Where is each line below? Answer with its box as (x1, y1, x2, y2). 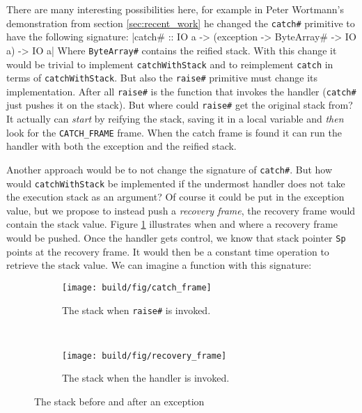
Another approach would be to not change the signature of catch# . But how (6, 162, 333, 176)
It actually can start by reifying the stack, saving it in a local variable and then (6, 111, 344, 126)
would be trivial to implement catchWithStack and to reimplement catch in (6, 56, 333, 71)
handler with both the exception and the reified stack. (6, 139, 237, 153)
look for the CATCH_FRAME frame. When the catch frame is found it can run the (6, 125, 342, 139)
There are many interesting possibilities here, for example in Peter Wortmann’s (6, 2, 345, 16)
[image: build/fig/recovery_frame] (62, 350, 227, 361)
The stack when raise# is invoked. (62, 302, 211, 317)
